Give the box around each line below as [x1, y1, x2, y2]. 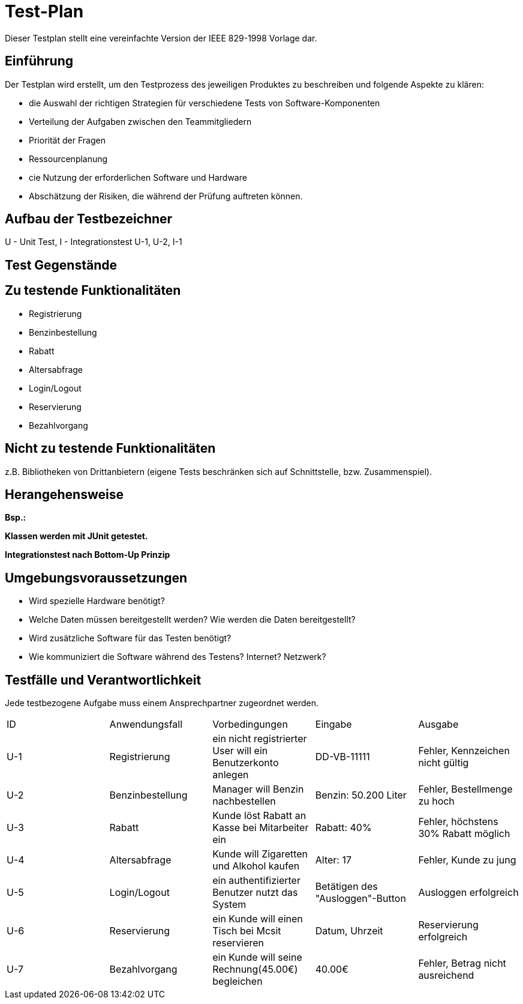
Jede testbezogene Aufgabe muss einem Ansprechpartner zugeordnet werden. [5, 698, 319, 709]
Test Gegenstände [5, 257, 118, 273]
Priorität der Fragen [29, 135, 106, 145]
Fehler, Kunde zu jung [418, 854, 516, 866]
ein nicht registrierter [212, 733, 307, 745]
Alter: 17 [315, 854, 352, 866]
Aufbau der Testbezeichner [5, 211, 173, 227]
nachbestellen [212, 795, 276, 808]
